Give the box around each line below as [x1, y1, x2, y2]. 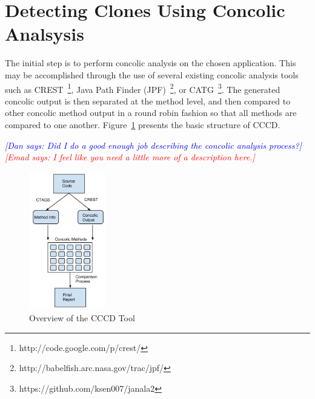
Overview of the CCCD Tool [29, 312, 135, 324]
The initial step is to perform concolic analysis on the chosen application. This [5, 56, 296, 69]
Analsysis [5, 21, 84, 46]
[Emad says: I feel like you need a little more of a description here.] [5, 151, 255, 163]
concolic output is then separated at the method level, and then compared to [5, 94, 291, 107]
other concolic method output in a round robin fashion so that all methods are [5, 106, 297, 119]
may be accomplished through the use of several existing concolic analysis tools [5, 68, 299, 81]
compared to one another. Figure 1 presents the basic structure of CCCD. [5, 118, 280, 131]
